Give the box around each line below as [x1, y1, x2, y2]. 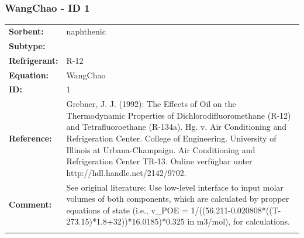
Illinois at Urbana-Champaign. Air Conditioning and [66, 143, 255, 156]
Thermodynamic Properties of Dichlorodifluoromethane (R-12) [66, 109, 291, 121]
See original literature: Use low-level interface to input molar [66, 181, 284, 193]
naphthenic [66, 25, 106, 37]
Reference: [9, 132, 52, 144]
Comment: [9, 198, 52, 210]
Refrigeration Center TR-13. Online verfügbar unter [66, 155, 253, 167]
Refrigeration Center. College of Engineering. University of [66, 132, 277, 144]
